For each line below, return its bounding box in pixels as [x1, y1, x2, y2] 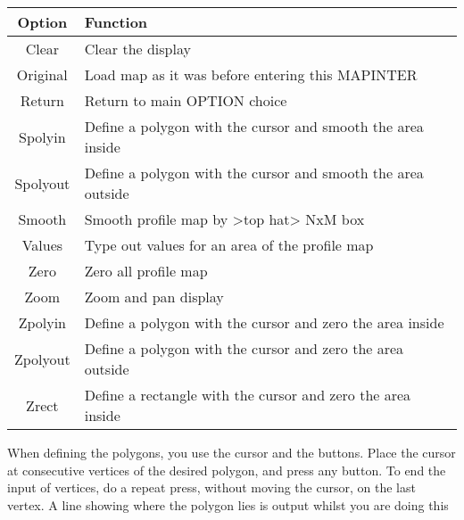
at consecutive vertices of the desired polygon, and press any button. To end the [7, 460, 446, 479]
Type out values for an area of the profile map [84, 235, 374, 255]
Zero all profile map [84, 260, 208, 281]
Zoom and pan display [84, 286, 224, 307]
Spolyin [19, 126, 66, 147]
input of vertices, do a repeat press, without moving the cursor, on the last [7, 478, 416, 497]
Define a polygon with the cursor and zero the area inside [84, 312, 444, 333]
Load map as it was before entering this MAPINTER [84, 64, 418, 85]
